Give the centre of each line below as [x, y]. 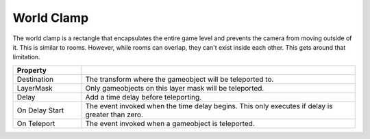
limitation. [26, 57]
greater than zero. [114, 114]
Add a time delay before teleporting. [144, 97]
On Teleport [36, 123]
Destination [35, 79]
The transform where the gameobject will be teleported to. [180, 79]
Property [32, 70]
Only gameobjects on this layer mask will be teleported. [175, 88]
